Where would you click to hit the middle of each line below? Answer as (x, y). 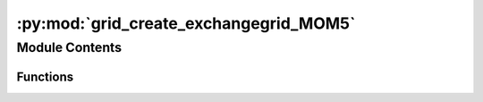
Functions (45, 76)
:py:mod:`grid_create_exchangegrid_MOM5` (186, 23)
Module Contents (69, 47)
